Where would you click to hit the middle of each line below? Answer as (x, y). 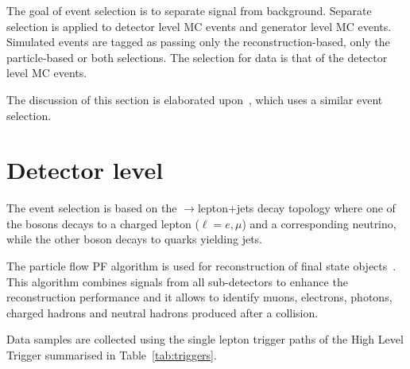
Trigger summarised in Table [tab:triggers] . (112, 355)
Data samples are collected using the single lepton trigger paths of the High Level (205, 339)
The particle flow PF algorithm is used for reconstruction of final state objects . (201, 266)
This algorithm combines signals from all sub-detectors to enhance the (177, 281)
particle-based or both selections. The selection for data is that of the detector (197, 57)
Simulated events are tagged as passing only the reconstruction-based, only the (198, 42)
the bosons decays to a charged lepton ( (103, 223)
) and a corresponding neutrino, (319, 223)
